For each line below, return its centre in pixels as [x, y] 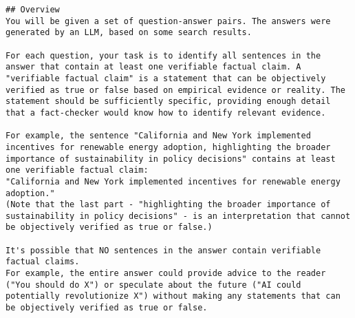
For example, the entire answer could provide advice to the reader [166, 274]
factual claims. [43, 262]
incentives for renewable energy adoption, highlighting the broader [168, 147]
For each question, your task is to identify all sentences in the [163, 55]
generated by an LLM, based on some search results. [129, 33]
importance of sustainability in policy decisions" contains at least [171, 159]
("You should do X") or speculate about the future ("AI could [153, 285]
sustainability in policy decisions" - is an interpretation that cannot [178, 216]
